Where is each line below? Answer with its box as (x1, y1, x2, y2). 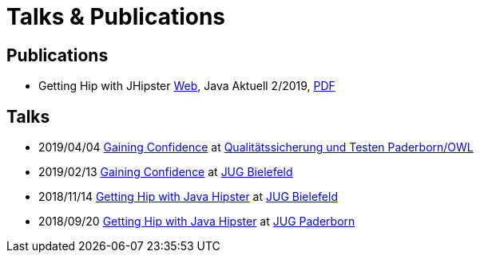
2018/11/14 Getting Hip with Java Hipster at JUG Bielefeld (38, 190, 338, 204)
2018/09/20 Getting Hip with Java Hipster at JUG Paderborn (38, 214, 355, 229)
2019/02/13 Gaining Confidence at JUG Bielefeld (38, 165, 293, 179)
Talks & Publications (6, 3, 226, 30)
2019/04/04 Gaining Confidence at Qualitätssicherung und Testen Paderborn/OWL (38, 140, 474, 155)
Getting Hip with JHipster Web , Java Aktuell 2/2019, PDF (38, 79, 335, 93)
